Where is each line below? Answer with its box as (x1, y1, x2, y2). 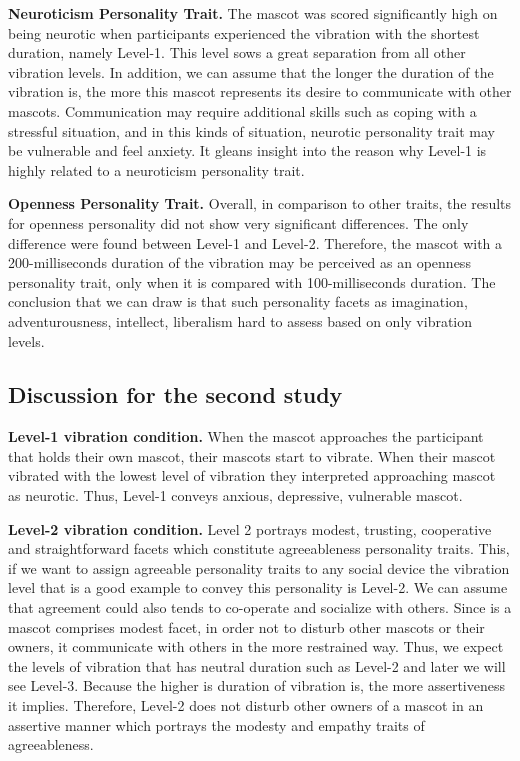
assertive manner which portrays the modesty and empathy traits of (8, 714, 425, 735)
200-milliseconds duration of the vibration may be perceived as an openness (8, 252, 471, 273)
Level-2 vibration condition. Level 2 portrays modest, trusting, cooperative (8, 518, 492, 539)
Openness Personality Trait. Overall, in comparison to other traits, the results (8, 193, 512, 214)
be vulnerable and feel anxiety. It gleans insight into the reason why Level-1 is (8, 140, 487, 161)
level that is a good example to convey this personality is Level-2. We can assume (8, 577, 508, 598)
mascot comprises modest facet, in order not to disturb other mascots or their (8, 616, 485, 637)
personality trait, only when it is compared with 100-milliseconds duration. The (8, 271, 496, 292)
